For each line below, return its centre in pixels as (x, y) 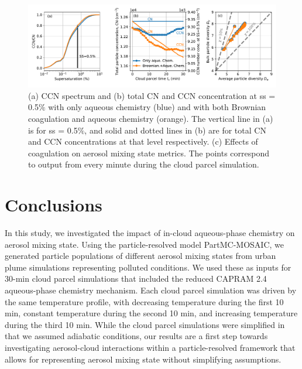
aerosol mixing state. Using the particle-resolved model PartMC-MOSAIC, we (145, 244)
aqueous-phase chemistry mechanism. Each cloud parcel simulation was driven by (151, 290)
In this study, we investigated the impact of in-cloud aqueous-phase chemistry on (150, 233)
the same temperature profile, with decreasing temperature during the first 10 (144, 301)
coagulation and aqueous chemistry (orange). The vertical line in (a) (151, 118)
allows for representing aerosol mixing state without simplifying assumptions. (143, 359)
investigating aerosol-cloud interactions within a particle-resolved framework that (150, 347)
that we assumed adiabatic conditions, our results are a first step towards (136, 336)
